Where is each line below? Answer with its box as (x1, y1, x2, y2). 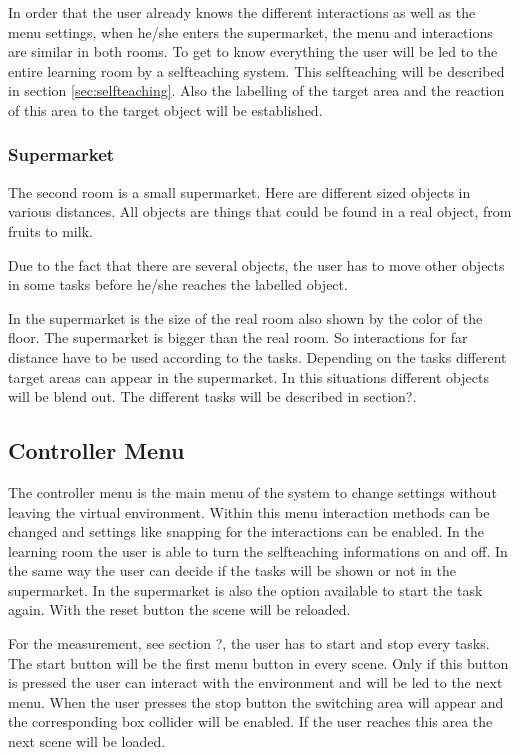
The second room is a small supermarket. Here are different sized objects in (8, 181, 471, 202)
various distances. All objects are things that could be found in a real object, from (8, 201, 512, 222)
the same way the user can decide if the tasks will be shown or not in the (8, 560, 457, 581)
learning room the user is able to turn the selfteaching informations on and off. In (8, 540, 508, 561)
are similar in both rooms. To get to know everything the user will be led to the (8, 41, 498, 62)
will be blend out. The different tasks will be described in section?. (8, 386, 417, 407)
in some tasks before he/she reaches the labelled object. (8, 274, 348, 295)
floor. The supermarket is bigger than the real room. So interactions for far (8, 327, 468, 348)
